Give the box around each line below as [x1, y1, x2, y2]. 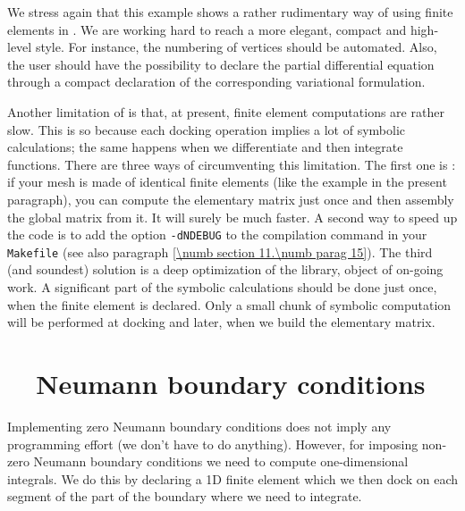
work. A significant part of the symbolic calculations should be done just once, [7, 278, 437, 297]
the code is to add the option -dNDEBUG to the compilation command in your [7, 225, 427, 244]
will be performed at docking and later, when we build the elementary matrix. [7, 313, 435, 331]
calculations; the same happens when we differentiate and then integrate [7, 138, 403, 156]
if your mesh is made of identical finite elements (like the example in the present [7, 172, 447, 191]
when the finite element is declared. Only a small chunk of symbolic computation [7, 295, 452, 314]
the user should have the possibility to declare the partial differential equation [7, 54, 435, 73]
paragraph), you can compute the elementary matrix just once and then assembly [7, 189, 454, 208]
